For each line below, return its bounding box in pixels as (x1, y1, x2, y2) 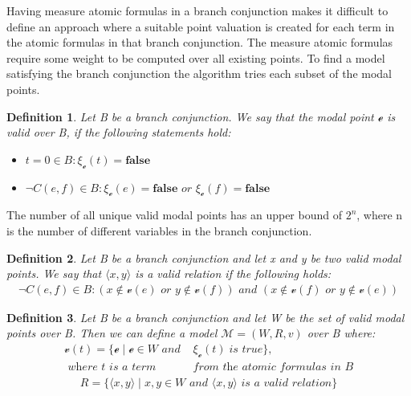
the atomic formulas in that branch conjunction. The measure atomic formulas (6, 34, 393, 51)
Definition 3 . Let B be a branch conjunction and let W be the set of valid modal (6, 308, 405, 325)
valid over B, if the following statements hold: (6, 124, 231, 141)
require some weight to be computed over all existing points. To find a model (6, 49, 385, 66)
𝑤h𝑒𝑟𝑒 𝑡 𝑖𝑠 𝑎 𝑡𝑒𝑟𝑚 (67, 361, 157, 373)
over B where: (307, 325, 376, 341)
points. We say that (6, 265, 102, 282)
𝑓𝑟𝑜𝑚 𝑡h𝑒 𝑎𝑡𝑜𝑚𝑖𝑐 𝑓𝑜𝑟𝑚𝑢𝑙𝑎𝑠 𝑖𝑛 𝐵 (193, 361, 354, 373)
